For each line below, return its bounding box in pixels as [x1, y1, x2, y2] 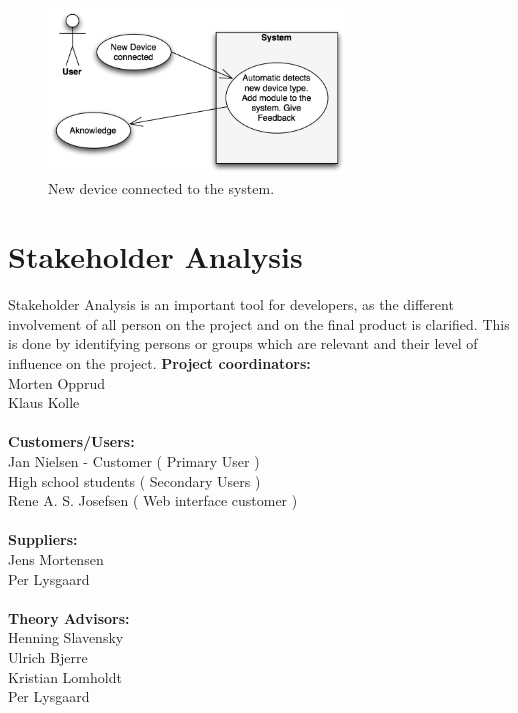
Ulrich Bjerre [8, 646, 88, 667]
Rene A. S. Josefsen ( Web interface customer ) [8, 490, 298, 511]
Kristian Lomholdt [8, 666, 122, 687]
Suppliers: [8, 529, 78, 550]
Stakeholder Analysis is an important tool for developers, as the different [8, 294, 454, 315]
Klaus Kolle [8, 392, 80, 413]
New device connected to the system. [48, 177, 275, 198]
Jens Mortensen [8, 549, 104, 570]
